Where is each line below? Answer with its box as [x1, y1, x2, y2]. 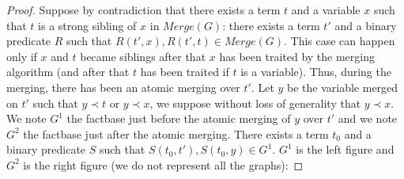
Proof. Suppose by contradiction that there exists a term [6, 2, 281, 17]
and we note [338, 110, 398, 127]
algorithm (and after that [6, 63, 130, 80]
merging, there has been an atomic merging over [6, 78, 240, 95]
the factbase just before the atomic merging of [66, 110, 291, 127]
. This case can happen [283, 32, 395, 49]
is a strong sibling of [38, 17, 137, 33]
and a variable [291, 2, 361, 17]
